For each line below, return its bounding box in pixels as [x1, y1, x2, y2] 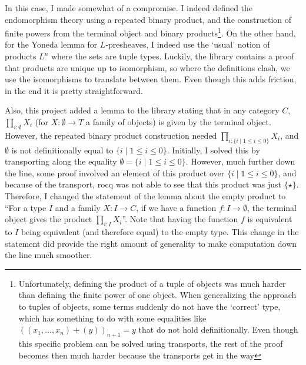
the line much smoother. [5, 249, 92, 261]
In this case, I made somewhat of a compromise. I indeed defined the [5, 2, 253, 14]
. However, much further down [185, 155, 295, 168]
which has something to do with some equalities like [18, 312, 207, 324]
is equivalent [247, 213, 292, 225]
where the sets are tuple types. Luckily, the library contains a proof [51, 50, 294, 62]
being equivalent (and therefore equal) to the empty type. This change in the [21, 225, 299, 237]
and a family [55, 201, 101, 213]
